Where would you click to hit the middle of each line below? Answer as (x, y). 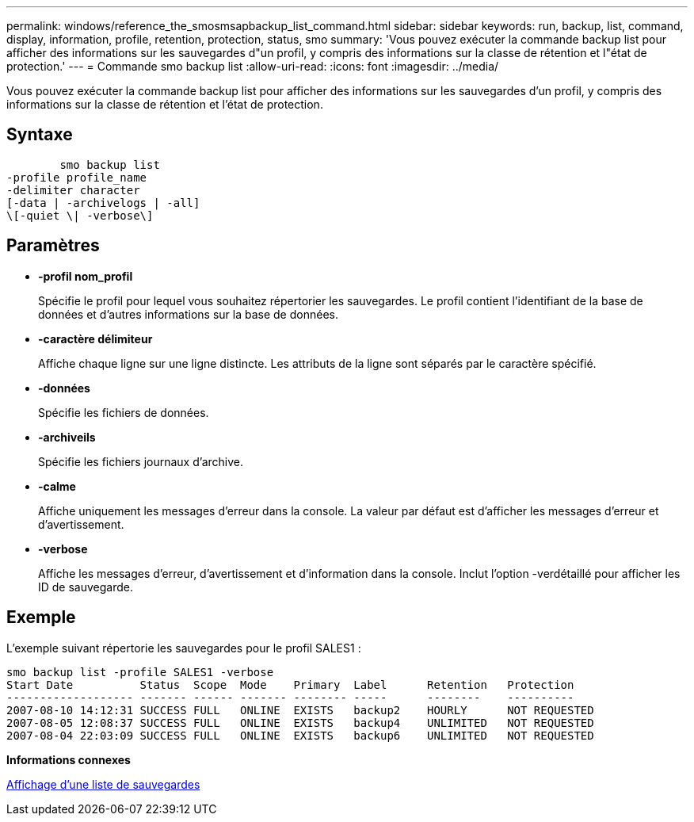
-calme (57, 486)
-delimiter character (73, 190)
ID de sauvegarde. (86, 587)
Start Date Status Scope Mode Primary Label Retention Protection (290, 684)
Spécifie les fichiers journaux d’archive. (141, 461)
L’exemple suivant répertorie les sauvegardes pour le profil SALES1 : (184, 648)
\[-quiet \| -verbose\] (80, 215)
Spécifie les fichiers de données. (124, 412)
